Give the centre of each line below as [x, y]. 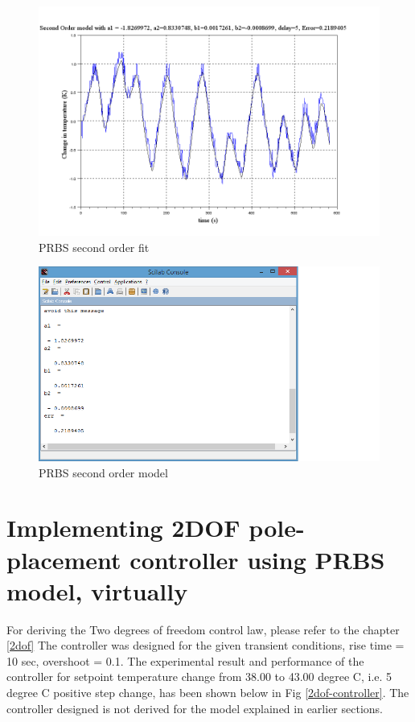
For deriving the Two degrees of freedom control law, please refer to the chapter [203, 629]
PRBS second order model [103, 472]
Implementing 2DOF [123, 528]
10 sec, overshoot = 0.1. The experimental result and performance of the [185, 660]
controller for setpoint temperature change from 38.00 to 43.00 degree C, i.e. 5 [199, 677]
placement [64, 559]
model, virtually [97, 590]
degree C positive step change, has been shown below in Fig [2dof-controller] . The [208, 693]
